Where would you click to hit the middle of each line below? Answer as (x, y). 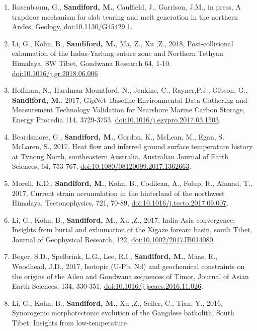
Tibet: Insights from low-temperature (69, 323)
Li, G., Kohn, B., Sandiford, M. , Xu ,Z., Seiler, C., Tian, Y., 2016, (117, 303)
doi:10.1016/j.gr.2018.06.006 (55, 73)
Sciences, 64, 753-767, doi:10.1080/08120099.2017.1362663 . (102, 166)
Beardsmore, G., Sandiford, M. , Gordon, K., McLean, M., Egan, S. (118, 136)
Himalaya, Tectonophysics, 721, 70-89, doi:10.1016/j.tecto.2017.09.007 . (120, 203)
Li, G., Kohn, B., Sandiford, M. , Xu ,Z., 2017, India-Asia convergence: (123, 219)
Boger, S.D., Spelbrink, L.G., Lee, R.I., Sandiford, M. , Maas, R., (115, 256)
